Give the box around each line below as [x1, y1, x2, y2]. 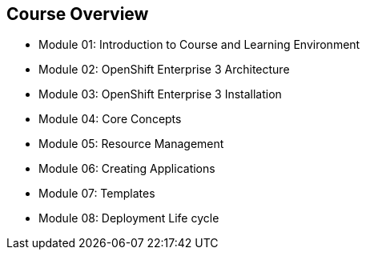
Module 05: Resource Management [38, 137, 224, 151]
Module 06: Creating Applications [38, 162, 215, 176]
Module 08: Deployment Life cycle [38, 211, 219, 226]
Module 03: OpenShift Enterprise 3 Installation [38, 87, 282, 102]
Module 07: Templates [38, 186, 155, 201]
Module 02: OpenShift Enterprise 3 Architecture [38, 62, 290, 77]
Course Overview [6, 4, 149, 24]
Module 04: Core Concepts [38, 112, 182, 126]
